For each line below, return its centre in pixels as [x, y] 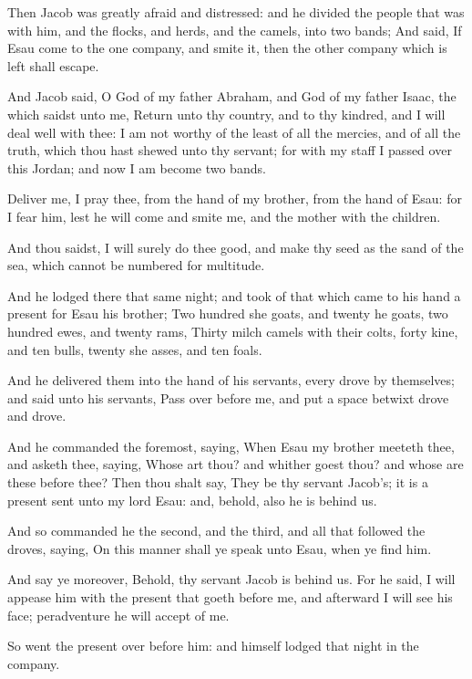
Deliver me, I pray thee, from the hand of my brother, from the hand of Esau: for [235, 198]
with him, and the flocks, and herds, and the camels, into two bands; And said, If [235, 30]
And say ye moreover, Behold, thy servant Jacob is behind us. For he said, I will [231, 579]
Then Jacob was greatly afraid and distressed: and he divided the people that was [236, 12]
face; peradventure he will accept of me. [118, 615]
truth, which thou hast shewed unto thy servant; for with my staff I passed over [230, 150]
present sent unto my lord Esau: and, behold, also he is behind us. [192, 500]
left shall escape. [53, 65]
